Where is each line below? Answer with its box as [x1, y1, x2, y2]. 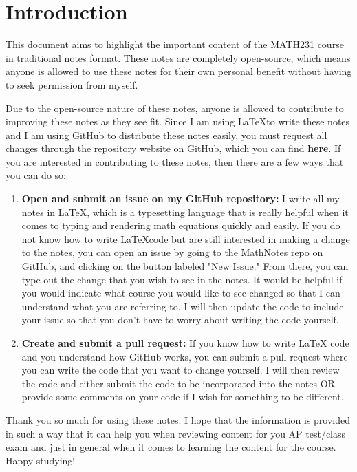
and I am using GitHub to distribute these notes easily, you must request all [6, 127, 327, 142]
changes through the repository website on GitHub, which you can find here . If [6, 141, 341, 155]
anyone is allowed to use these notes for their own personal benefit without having [6, 64, 352, 78]
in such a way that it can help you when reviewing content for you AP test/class [6, 426, 346, 440]
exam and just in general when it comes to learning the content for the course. [6, 440, 336, 454]
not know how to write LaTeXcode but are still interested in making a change [21, 231, 350, 246]
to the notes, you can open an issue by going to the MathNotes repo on [21, 245, 323, 259]
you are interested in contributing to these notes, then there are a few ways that [6, 154, 344, 169]
